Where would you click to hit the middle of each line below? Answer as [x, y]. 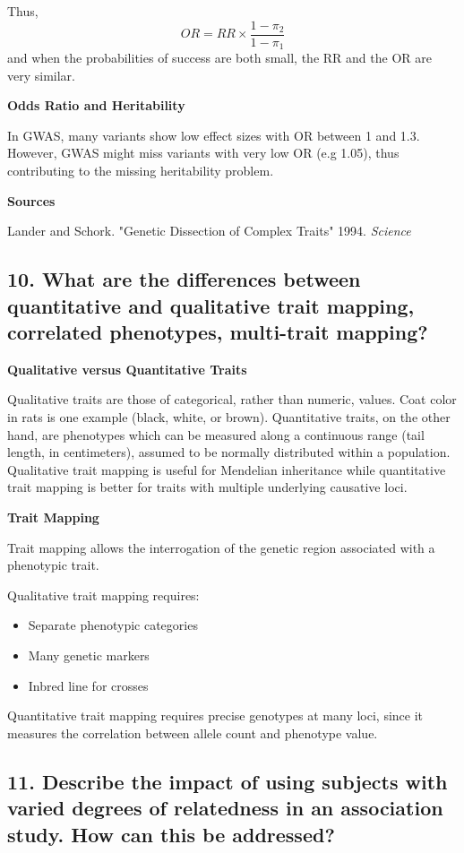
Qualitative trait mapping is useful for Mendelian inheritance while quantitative [227, 469]
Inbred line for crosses [88, 685]
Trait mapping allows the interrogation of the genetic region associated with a [221, 547]
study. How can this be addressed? [171, 834]
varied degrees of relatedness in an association [225, 808]
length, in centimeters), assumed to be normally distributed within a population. [229, 452]
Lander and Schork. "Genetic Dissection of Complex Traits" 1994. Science [209, 231]
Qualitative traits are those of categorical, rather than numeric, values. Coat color [232, 399]
